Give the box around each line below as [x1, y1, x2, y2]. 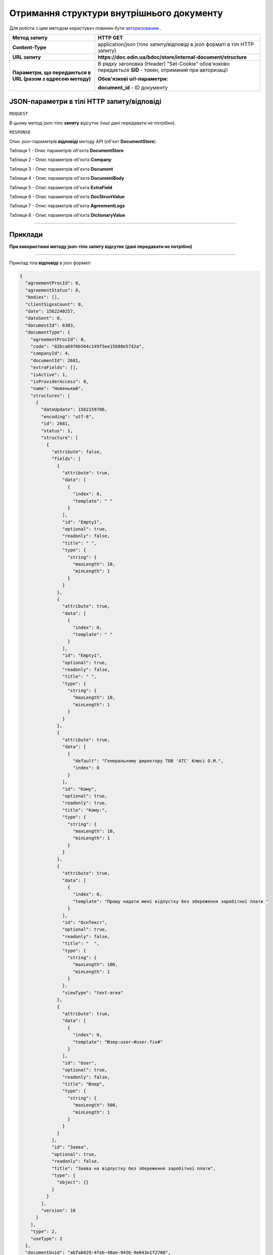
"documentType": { [25, 329, 70, 335]
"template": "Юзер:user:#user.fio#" [73, 1039, 163, 1045]
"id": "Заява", [51, 1145, 89, 1150]
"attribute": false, [51, 449, 102, 454]
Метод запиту [12, 34, 48, 41]
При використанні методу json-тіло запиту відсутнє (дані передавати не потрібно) [9, 243, 193, 249]
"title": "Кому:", [62, 807, 107, 813]
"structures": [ [30, 393, 70, 399]
